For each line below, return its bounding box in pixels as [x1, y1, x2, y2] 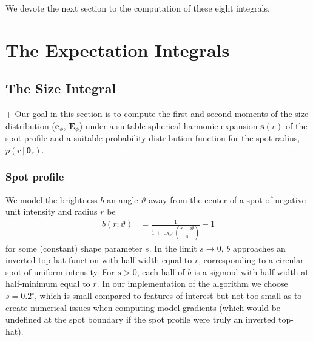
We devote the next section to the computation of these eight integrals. [5, 2, 270, 14]
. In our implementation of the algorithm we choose [96, 277, 288, 290]
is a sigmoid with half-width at [194, 265, 309, 278]
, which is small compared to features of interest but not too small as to [34, 289, 302, 302]
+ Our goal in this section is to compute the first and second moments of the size [5, 107, 309, 120]
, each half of [136, 265, 185, 278]
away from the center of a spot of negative [149, 193, 306, 206]
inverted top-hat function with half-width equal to [5, 253, 192, 266]
